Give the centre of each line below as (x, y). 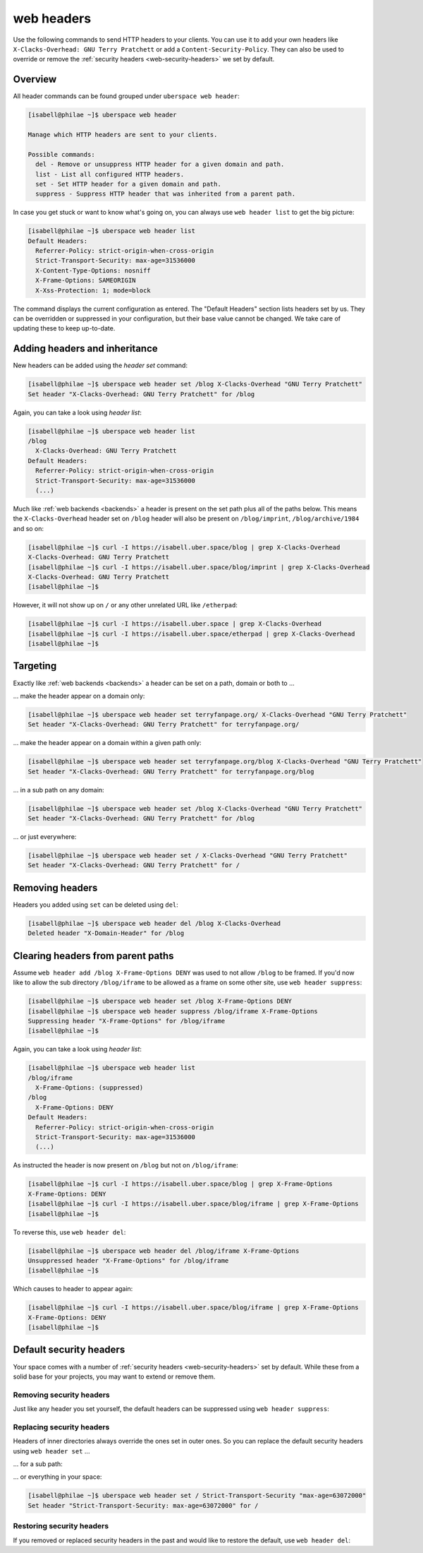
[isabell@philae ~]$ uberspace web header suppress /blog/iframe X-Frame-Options (173, 1011)
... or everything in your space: (57, 1477)
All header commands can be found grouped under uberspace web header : (126, 96)
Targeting (35, 666)
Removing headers (55, 887)
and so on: (29, 528)
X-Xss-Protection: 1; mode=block (93, 290)
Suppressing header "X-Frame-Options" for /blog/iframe (127, 1021)
